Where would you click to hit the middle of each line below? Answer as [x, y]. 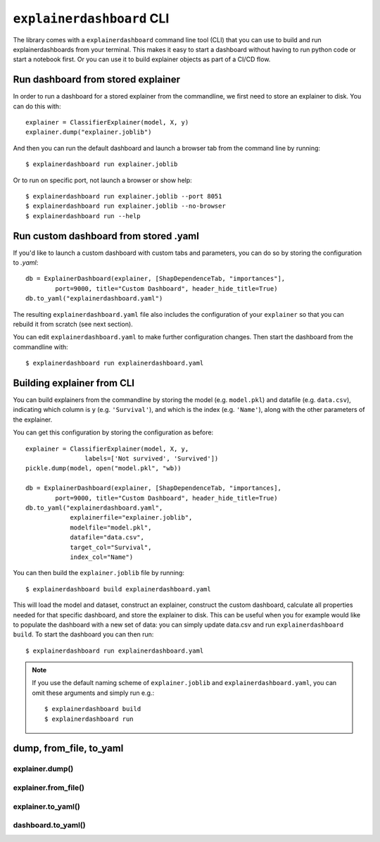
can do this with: [37, 106]
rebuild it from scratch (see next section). [73, 324]
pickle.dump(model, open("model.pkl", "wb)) [104, 469]
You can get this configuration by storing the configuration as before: [113, 432]
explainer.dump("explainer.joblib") [89, 132]
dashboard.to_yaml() [49, 825]
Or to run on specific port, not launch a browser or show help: [103, 180]
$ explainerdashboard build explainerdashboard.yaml [118, 589]
